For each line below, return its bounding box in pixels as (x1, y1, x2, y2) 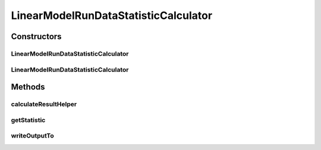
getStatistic (11, 116, 46, 124)
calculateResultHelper (11, 100, 77, 108)
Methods (11, 82, 45, 92)
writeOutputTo (11, 132, 55, 140)
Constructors (11, 31, 62, 42)
